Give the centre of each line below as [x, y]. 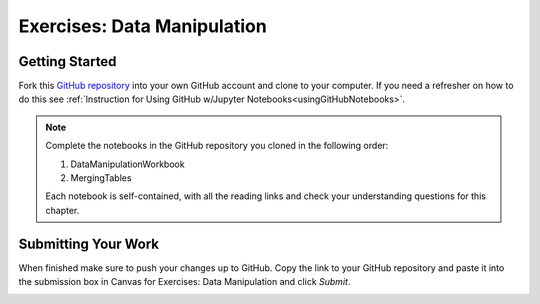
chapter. [62, 210]
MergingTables [101, 178]
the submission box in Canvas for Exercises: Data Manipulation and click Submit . [184, 282]
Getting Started [67, 61]
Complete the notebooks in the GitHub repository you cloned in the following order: [217, 146]
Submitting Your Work [89, 243]
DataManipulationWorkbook [127, 164]
